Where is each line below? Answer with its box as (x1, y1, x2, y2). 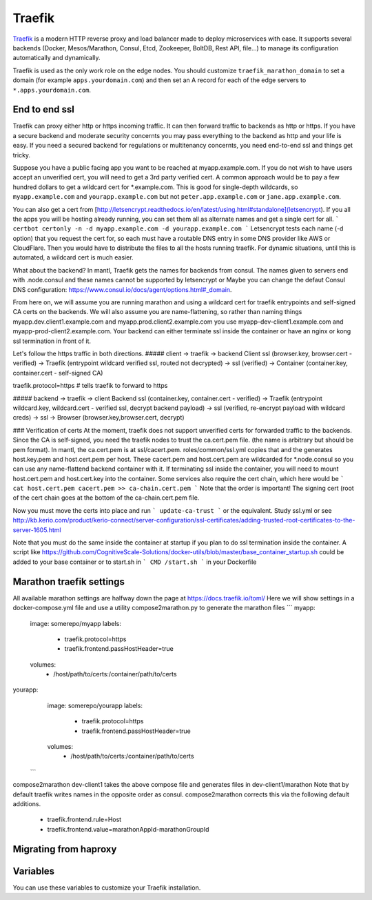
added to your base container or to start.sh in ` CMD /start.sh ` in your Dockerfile (12, 558, 257, 566)
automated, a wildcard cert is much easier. (12, 253, 134, 262)
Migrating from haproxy (12, 843, 117, 855)
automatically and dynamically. (12, 54, 101, 62)
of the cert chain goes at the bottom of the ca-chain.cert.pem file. (12, 493, 200, 502)
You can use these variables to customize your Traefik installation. (12, 883, 201, 892)
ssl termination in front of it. (12, 337, 92, 345)
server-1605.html (12, 525, 61, 534)
